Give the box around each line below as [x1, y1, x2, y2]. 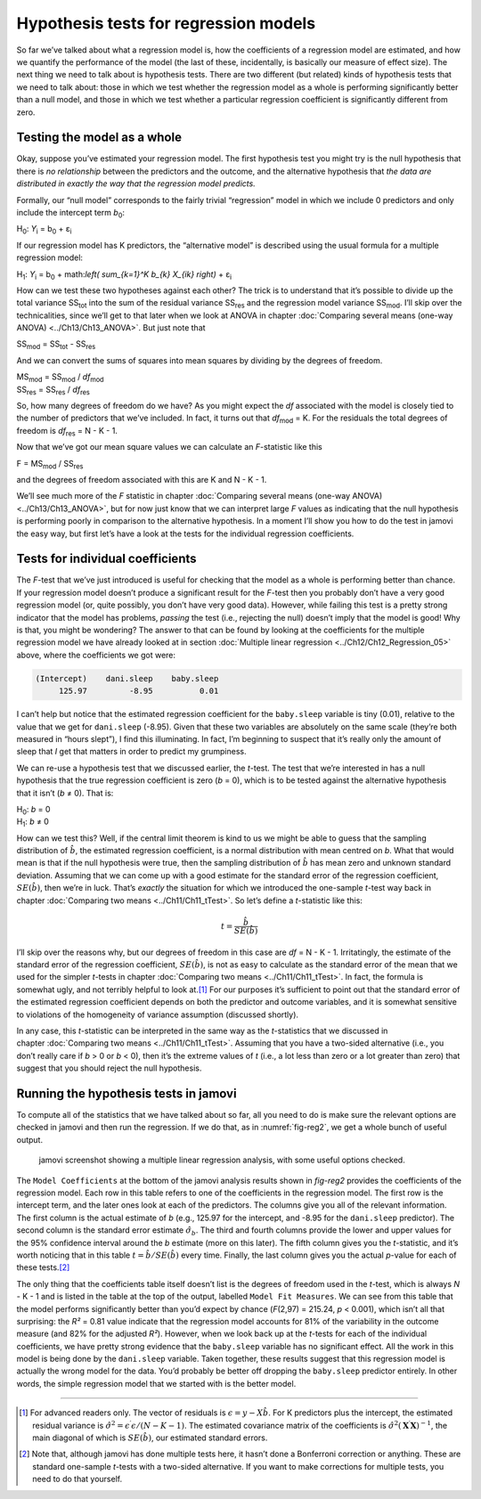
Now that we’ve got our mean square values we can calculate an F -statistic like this [16, 442, 322, 452]
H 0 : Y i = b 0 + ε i [16, 224, 72, 236]
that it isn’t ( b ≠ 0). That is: [16, 787, 114, 798]
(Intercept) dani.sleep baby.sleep [35, 673, 219, 683]
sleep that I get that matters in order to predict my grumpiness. [16, 746, 247, 757]
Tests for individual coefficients [16, 551, 197, 566]
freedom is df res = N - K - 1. [16, 425, 118, 438]
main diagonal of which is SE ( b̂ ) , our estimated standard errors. [32, 1432, 268, 1443]
